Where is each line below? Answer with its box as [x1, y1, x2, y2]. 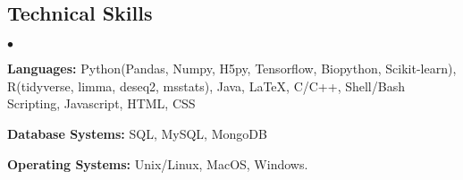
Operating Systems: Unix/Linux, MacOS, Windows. [7, 154, 308, 173]
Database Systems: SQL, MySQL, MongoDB [7, 124, 267, 142]
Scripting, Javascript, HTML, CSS [7, 94, 196, 113]
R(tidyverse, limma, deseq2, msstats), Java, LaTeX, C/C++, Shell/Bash [7, 76, 405, 95]
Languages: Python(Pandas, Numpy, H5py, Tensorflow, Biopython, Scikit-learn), [7, 59, 457, 78]
